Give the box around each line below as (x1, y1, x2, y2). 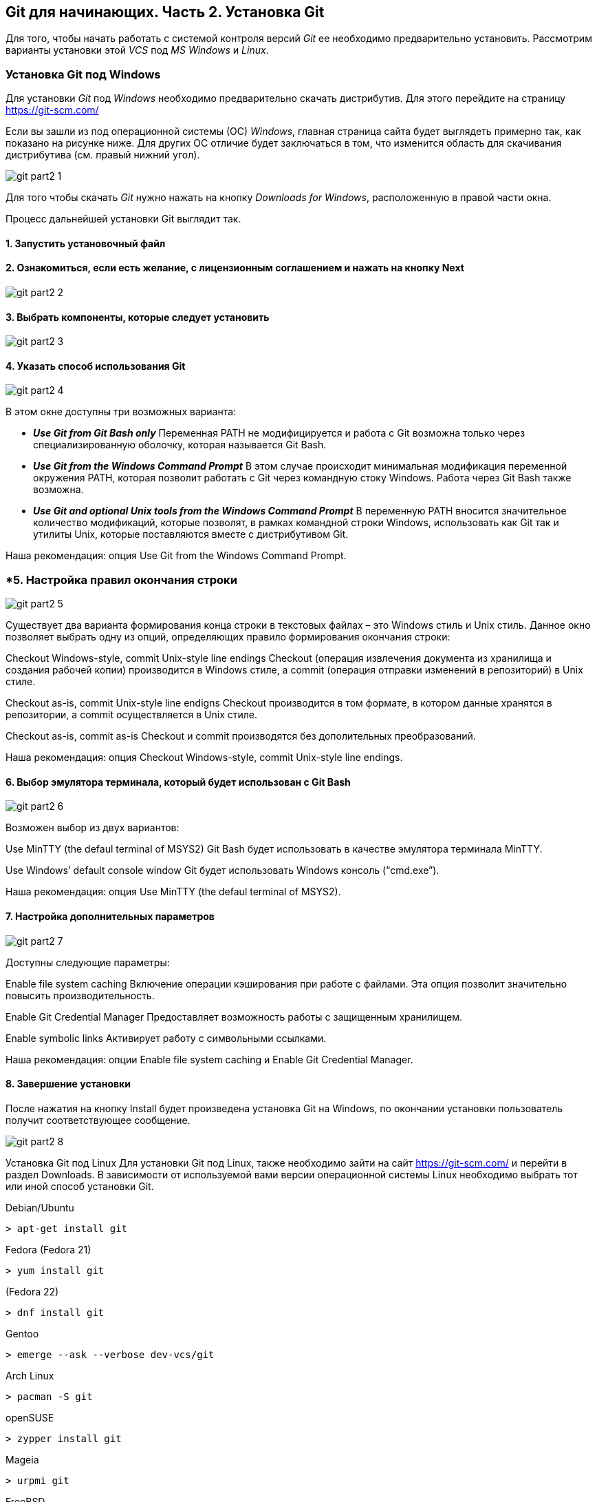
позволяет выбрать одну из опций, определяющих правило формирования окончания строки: (6, 631, 451, 643)
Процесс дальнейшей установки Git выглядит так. (6, 213, 241, 225)
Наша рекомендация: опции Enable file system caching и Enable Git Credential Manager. (6, 1053, 413, 1065)
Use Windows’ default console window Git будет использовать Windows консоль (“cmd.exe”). (6, 864, 439, 877)
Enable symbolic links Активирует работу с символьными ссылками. (6, 1032, 327, 1044)
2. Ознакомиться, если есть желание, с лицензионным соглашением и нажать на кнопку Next (6, 262, 464, 274)
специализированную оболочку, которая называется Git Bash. (33, 439, 327, 451)
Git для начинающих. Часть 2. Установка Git (6, 3, 325, 21)
